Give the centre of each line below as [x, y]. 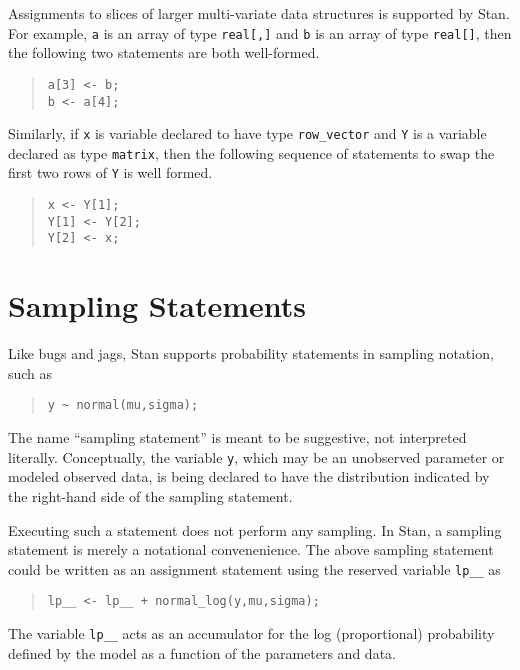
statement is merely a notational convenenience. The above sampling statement [251, 549]
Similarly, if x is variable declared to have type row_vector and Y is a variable [247, 133]
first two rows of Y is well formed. [110, 172]
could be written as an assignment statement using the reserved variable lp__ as [254, 568]
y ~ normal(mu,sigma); [123, 405]
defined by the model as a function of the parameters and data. [202, 652]
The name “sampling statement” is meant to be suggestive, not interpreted [237, 437]
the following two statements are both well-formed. [164, 52]
